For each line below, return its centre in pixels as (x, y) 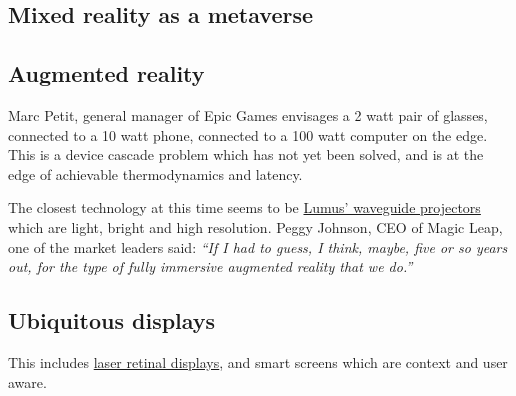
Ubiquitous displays (112, 320)
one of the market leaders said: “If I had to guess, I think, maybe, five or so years (258, 246)
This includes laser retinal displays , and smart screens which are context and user (258, 361)
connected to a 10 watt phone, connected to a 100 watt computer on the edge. (248, 134)
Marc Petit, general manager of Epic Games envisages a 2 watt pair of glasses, (248, 114)
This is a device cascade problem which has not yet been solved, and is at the (246, 154)
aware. (27, 381)
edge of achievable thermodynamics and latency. (155, 173)
